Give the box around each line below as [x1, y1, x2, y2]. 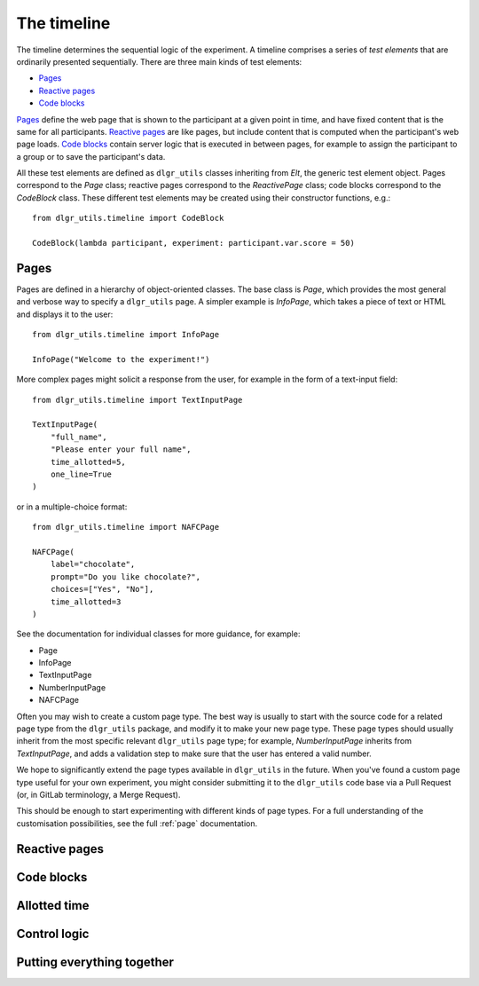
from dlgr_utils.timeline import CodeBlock [32, 213, 224, 224]
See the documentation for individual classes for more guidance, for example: [16, 628, 301, 639]
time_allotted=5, [50, 457, 126, 467]
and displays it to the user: [16, 309, 114, 319]
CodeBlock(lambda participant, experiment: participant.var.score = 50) [32, 238, 355, 248]
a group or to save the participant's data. [16, 151, 166, 162]
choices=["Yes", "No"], [50, 584, 154, 595]
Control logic [16, 926, 90, 941]
